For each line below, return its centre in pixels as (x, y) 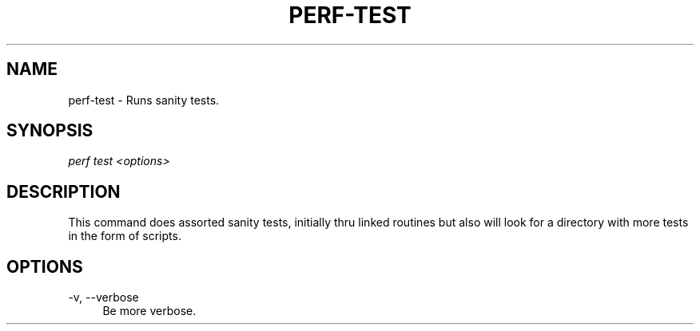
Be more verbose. (149, 311)
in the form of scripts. (125, 236)
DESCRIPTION (64, 191)
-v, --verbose (103, 298)
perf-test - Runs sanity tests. (144, 100)
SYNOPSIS (50, 131)
